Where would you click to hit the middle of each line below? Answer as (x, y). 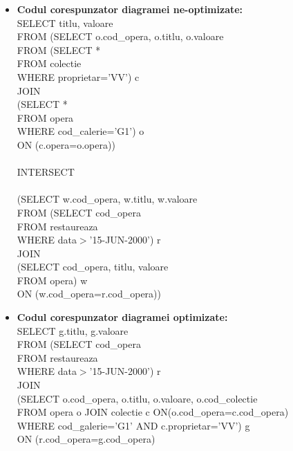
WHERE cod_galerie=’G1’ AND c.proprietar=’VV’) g (133, 425)
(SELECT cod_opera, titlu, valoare (93, 267)
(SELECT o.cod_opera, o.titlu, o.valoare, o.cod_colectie (137, 398)
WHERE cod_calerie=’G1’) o (81, 131)
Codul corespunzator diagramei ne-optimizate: (130, 9)
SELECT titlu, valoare (65, 22)
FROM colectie (49, 63)
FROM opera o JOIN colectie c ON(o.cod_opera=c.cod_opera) (153, 412)
